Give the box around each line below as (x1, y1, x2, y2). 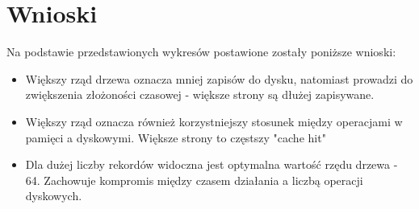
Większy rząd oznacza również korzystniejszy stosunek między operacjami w (25, 113, 403, 129)
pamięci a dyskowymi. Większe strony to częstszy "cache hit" (25, 129, 326, 145)
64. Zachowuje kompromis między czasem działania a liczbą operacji (25, 171, 363, 188)
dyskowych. (25, 187, 82, 204)
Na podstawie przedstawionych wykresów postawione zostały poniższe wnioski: (6, 43, 396, 60)
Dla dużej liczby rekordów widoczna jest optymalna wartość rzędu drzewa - (25, 156, 398, 173)
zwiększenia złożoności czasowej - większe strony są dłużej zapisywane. (25, 86, 375, 103)
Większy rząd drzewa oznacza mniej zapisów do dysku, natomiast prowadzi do (25, 70, 413, 87)
